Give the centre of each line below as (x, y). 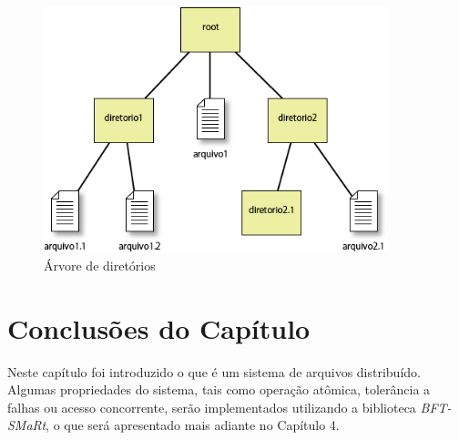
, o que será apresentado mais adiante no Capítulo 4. (193, 425)
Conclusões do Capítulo (159, 327)
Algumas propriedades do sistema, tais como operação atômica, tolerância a (219, 389)
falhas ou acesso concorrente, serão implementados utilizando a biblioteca (212, 407)
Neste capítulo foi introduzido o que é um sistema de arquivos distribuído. (214, 371)
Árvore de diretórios (100, 265)
